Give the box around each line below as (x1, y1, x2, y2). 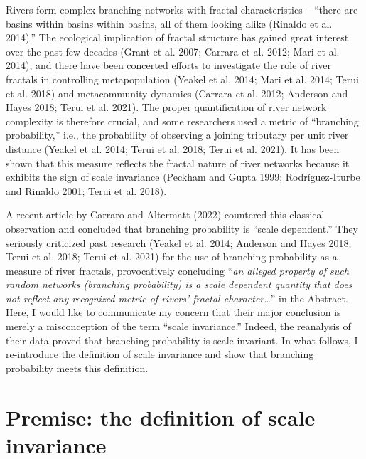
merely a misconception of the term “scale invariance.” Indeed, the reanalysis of (6, 319, 351, 334)
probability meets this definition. (6, 360, 149, 375)
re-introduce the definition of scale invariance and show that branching (6, 347, 314, 362)
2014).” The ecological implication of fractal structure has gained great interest (6, 30, 349, 45)
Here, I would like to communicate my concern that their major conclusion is (6, 305, 341, 320)
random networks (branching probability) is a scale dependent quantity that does (6, 277, 352, 292)
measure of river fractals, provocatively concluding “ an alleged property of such (6, 263, 349, 278)
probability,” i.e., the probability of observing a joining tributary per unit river (6, 127, 349, 142)
